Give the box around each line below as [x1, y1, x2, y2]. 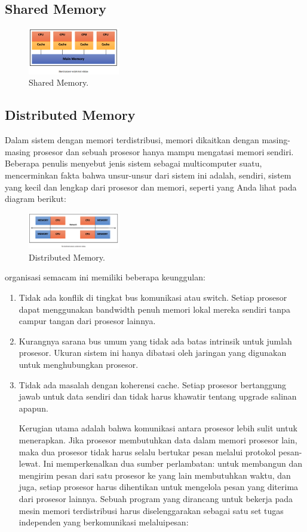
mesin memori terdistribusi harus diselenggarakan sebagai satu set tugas [19, 504, 284, 516]
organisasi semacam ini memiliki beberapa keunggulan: [5, 271, 205, 283]
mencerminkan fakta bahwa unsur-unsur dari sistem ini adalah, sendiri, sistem [5, 168, 291, 181]
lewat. [19, 457, 41, 470]
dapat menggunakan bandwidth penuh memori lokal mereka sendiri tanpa [19, 303, 290, 315]
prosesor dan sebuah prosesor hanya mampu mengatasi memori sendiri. [33, 145, 294, 158]
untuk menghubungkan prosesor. [19, 358, 139, 371]
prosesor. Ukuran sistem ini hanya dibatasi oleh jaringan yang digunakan [19, 346, 287, 359]
